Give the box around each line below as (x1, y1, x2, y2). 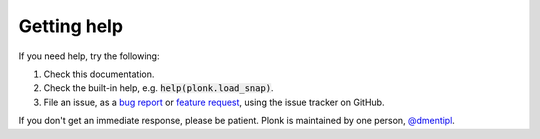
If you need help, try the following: (18, 50, 160, 62)
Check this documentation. (43, 68, 155, 80)
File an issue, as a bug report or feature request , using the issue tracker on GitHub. (43, 96, 385, 108)
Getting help (18, 15, 124, 37)
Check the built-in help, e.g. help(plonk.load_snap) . (43, 82, 274, 94)
